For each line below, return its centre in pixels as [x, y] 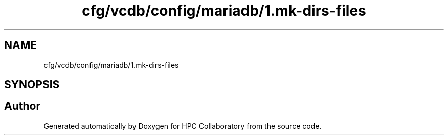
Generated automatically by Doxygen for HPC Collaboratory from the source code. [183, 126]
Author [22, 106]
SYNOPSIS [32, 85]
